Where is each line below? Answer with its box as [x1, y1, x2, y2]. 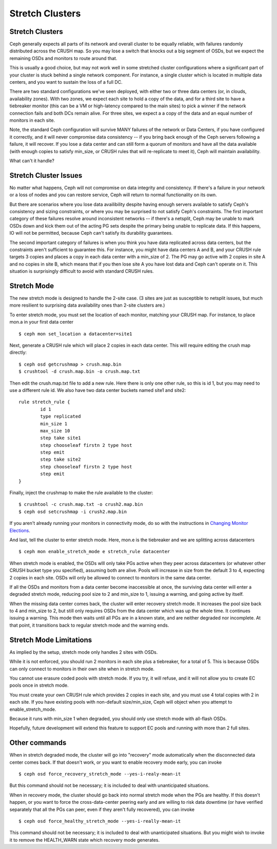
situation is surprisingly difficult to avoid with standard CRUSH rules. [9, 268, 154, 274]
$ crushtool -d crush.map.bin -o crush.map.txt [18, 369, 141, 374]
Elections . [9, 527, 31, 534]
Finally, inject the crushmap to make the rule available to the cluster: [9, 489, 153, 496]
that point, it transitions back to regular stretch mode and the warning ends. [9, 622, 169, 628]
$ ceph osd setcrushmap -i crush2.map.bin [18, 508, 127, 515]
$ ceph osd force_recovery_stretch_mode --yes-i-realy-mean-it [18, 771, 181, 777]
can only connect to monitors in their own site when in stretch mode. [9, 666, 155, 672]
